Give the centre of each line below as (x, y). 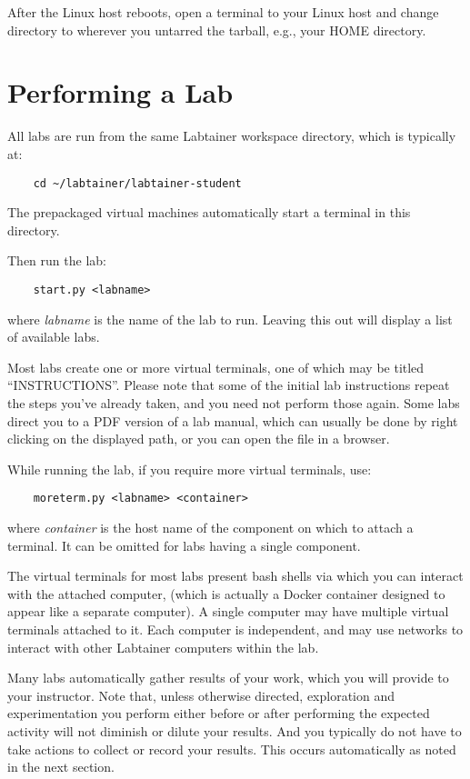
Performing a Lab (120, 92)
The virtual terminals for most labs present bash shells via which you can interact (235, 576)
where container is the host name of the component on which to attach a (210, 527)
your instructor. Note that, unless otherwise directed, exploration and (201, 695)
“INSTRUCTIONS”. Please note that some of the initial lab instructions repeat (229, 385)
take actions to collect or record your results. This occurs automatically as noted (232, 749)
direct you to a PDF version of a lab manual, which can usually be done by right (233, 420)
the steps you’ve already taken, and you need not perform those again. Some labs (234, 402)
